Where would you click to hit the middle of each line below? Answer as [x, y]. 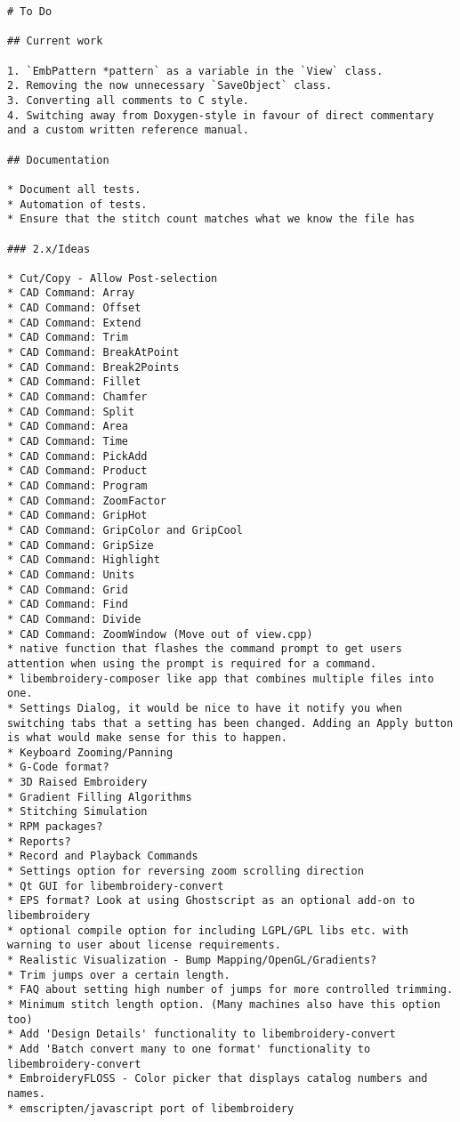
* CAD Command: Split [71, 412]
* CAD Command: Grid [68, 589]
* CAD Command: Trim [68, 338]
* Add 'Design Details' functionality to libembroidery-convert [202, 1034]
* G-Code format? [58, 767]
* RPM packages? [55, 827]
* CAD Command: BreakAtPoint [93, 353]
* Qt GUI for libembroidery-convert [116, 886]
